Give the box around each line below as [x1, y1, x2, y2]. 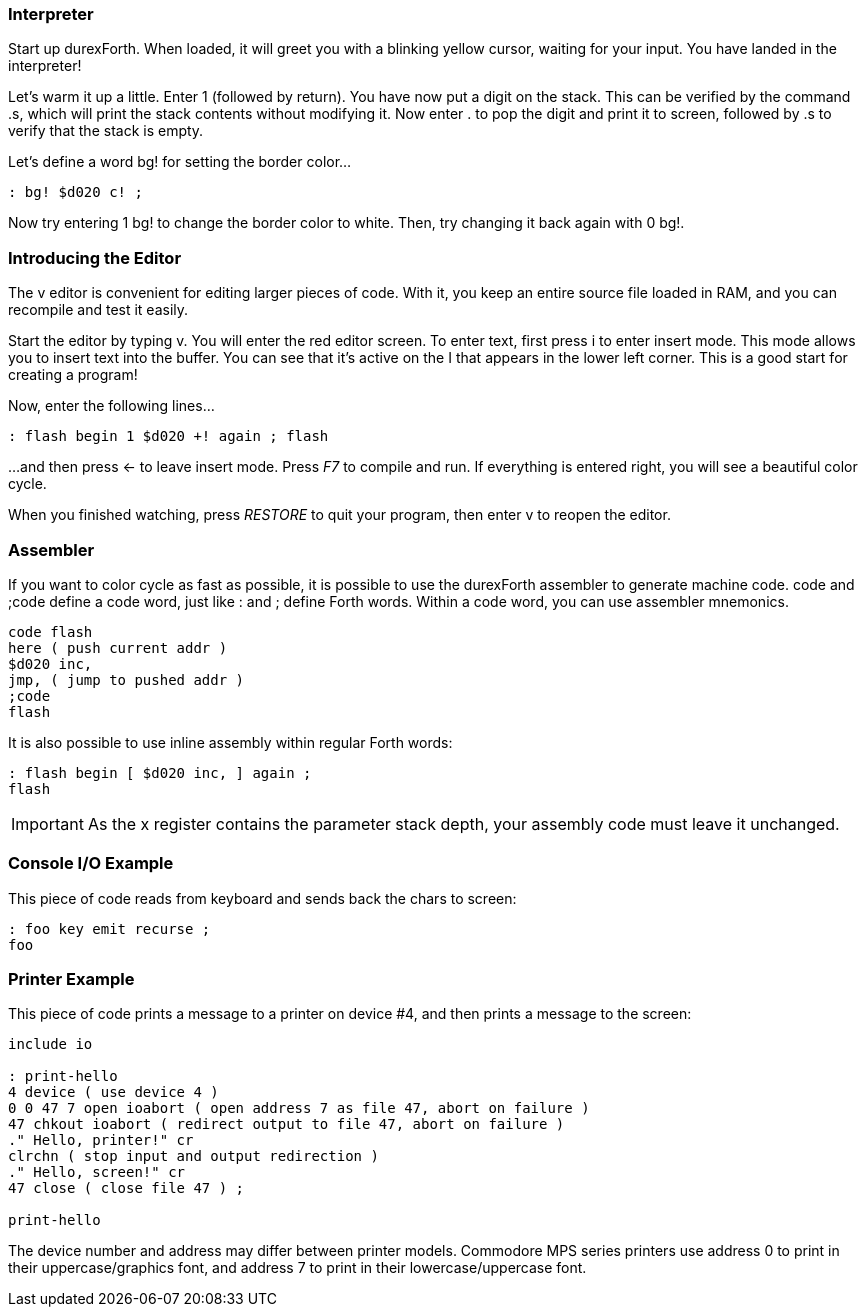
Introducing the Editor [8, 247, 182, 268]
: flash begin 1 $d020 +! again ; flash [8, 428, 329, 445]
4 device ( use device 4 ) [8, 1084, 219, 1101]
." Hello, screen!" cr [8, 1164, 186, 1181]
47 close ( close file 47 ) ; [8, 1180, 245, 1197]
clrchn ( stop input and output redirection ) [8, 1148, 379, 1165]
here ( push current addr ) [8, 639, 228, 656]
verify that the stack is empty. [8, 122, 204, 140]
